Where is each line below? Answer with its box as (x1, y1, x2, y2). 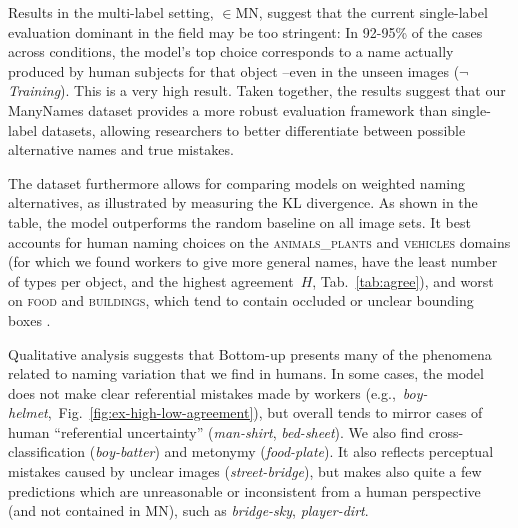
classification (8, 441, 86, 462)
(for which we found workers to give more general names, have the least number (8, 251, 498, 272)
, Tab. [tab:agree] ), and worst (312, 270, 494, 291)
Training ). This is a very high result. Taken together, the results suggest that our (8, 80, 506, 101)
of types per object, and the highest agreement (8, 270, 294, 291)
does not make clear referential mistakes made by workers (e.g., (8, 382, 396, 403)
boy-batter (95, 441, 155, 462)
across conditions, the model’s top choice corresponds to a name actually (8, 41, 454, 62)
